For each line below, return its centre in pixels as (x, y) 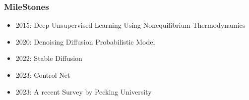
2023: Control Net (43, 75)
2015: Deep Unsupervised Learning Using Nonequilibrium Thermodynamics (130, 25)
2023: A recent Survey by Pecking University (84, 91)
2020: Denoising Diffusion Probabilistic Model (85, 41)
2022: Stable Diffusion (49, 58)
